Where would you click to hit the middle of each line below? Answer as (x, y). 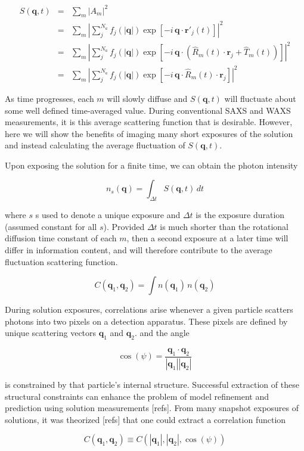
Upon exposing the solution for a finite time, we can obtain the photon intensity (151, 165)
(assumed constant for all (51, 226)
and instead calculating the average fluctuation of (95, 145)
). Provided (124, 226)
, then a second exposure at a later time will (207, 238)
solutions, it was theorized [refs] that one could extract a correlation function (145, 419)
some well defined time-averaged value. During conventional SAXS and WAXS (148, 110)
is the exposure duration (240, 215)
